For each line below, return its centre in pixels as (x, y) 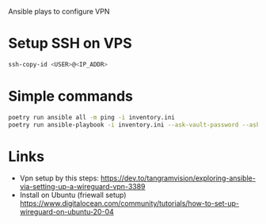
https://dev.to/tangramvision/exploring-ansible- (178, 178)
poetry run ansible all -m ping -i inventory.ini (92, 117)
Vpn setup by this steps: (59, 178)
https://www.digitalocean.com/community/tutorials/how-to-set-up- (129, 203)
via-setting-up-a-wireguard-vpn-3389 (82, 187)
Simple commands (70, 96)
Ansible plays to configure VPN (59, 11)
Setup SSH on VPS (70, 44)
